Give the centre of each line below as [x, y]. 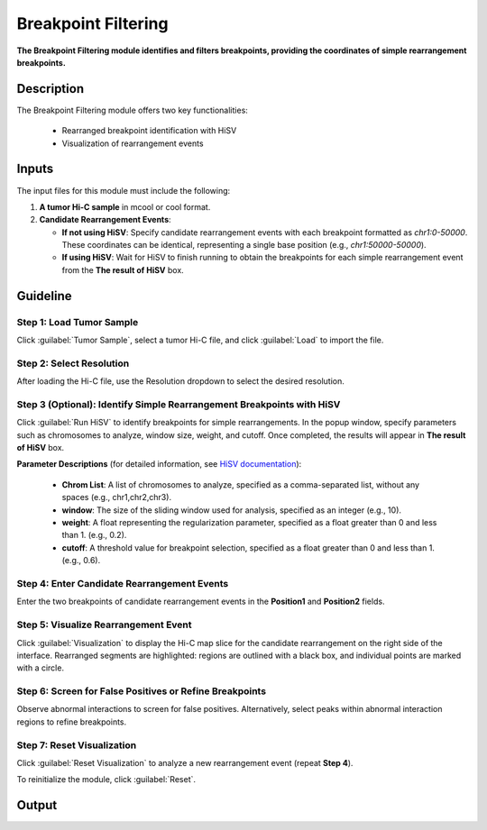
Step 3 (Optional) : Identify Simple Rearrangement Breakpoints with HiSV [179, 404]
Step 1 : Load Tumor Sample [78, 322]
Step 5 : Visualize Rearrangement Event [105, 625]
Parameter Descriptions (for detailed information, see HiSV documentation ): [159, 464]
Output [37, 805]
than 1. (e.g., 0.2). [94, 535]
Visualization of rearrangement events [133, 143]
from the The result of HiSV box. [123, 269]
